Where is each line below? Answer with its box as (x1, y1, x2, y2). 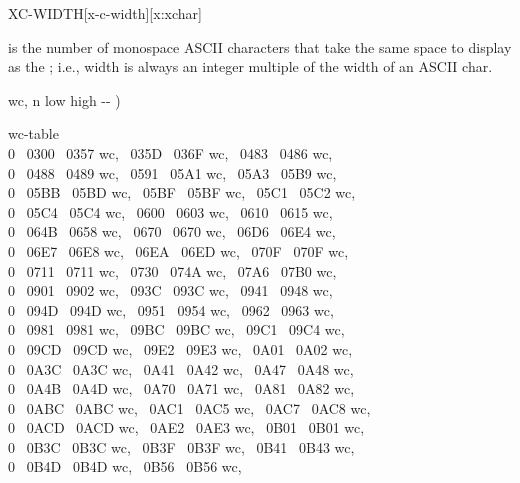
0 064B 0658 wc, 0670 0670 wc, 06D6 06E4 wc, (8, 221, 336, 242)
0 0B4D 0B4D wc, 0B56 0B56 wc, (8, 456, 242, 477)
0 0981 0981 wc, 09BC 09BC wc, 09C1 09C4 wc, (8, 319, 345, 340)
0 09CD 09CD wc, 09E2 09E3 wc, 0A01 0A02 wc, (8, 338, 353, 359)
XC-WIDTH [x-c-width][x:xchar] (8, 3, 202, 23)
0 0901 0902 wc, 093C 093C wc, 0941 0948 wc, (8, 280, 333, 301)
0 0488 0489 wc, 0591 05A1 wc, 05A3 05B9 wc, (8, 162, 337, 183)
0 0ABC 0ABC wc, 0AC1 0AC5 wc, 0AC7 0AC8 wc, (8, 397, 371, 418)
